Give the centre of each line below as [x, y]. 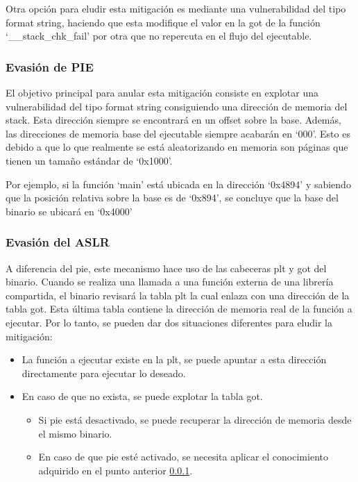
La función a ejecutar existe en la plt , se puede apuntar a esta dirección [174, 359]
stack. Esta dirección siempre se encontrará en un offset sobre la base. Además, [173, 120]
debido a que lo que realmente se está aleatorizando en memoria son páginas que [177, 147]
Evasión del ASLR [58, 242]
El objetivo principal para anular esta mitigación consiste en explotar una [162, 92]
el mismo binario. [75, 433]
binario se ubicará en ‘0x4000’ [69, 211]
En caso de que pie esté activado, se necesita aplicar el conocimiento [183, 457]
